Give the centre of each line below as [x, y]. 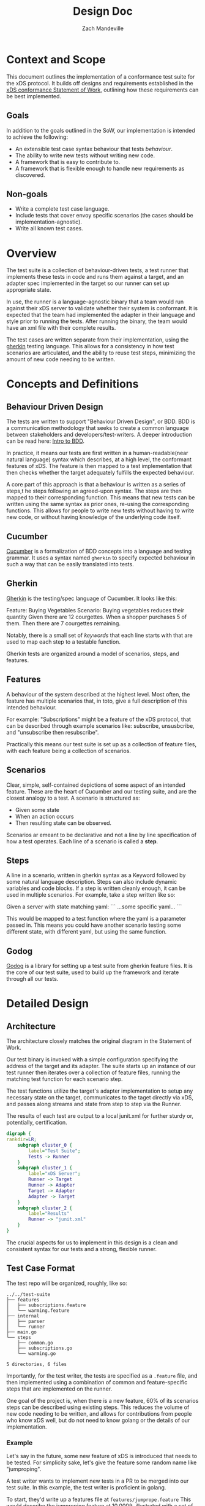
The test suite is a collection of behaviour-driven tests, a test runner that [97, 270]
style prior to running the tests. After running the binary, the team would [97, 321]
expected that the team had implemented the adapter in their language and [101, 315]
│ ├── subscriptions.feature [46, 1305]
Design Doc [103, 11]
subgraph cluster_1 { [45, 1168]
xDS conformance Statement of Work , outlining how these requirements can [102, 90]
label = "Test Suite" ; [54, 1151]
